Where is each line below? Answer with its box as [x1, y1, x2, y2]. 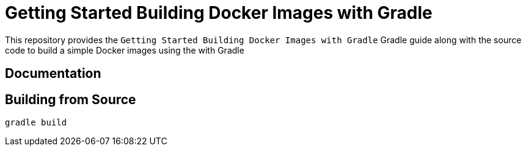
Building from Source [5, 91, 136, 107]
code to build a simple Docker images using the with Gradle [5, 44, 244, 55]
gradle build [5, 118, 67, 128]
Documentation [5, 66, 101, 82]
